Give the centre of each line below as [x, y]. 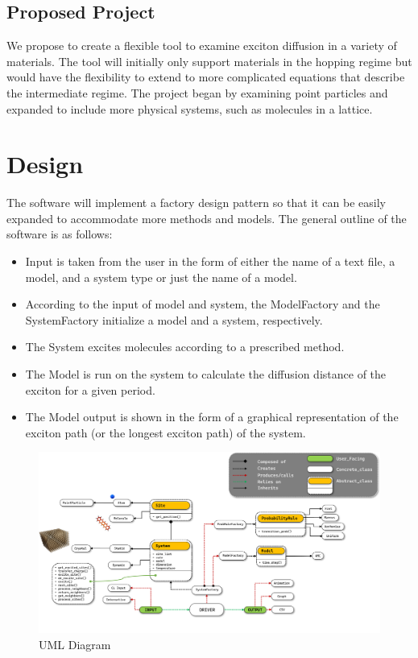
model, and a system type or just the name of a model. [161, 277]
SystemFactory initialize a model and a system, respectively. [174, 319]
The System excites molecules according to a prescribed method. [185, 347]
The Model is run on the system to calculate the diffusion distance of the [206, 374]
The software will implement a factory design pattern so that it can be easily [196, 203]
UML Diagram [75, 644]
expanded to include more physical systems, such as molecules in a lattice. [190, 108]
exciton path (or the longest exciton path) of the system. [166, 432]
